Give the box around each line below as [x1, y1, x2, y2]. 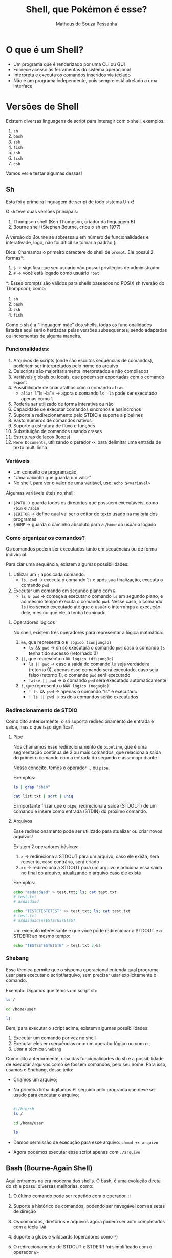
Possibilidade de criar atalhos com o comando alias [13, 384, 124, 390]
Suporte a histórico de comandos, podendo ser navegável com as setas [13, 1203, 165, 1209]
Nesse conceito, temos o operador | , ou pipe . [13, 764, 110, 771]
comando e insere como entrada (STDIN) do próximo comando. [13, 808, 147, 814]
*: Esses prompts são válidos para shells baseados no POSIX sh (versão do [6, 280, 165, 286]
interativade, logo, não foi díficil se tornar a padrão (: [6, 240, 117, 246]
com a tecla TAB [13, 1224, 47, 1230]
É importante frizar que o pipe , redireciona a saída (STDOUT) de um [13, 803, 157, 809]
